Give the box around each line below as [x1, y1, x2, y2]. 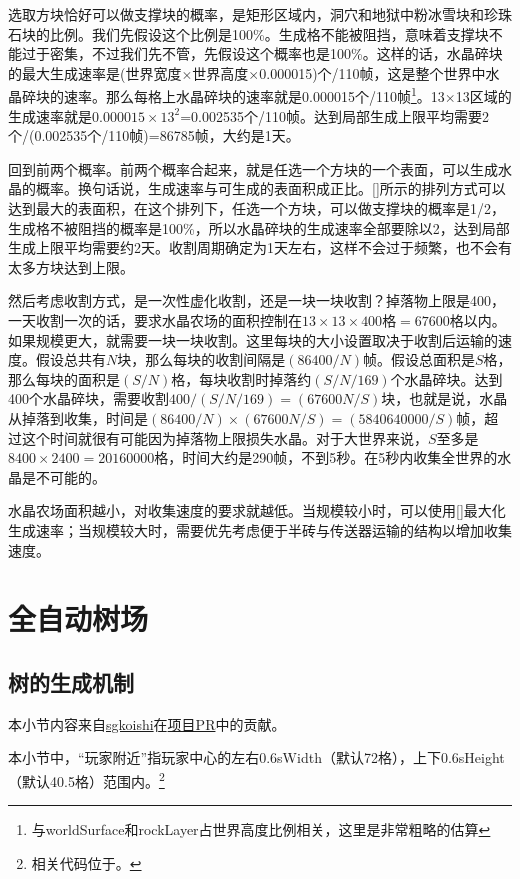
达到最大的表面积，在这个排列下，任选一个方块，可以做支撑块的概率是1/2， [8, 198, 505, 218]
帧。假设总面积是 [362, 349, 475, 370]
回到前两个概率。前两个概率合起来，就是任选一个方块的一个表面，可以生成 [8, 158, 498, 179]
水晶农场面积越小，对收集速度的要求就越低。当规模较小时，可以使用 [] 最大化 [8, 500, 506, 521]
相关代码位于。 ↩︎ [31, 852, 142, 873]
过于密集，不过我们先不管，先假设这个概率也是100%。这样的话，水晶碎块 [21, 43, 503, 64]
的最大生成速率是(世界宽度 [8, 62, 182, 83]
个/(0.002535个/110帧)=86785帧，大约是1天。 [8, 125, 300, 146]
